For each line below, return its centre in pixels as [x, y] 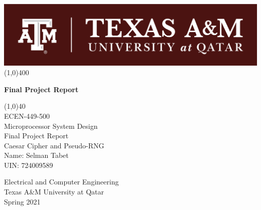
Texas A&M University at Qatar [54, 192]
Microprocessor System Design [51, 126]
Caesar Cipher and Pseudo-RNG [54, 145]
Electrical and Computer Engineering [61, 182]
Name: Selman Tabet [36, 155]
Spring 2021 [22, 201]
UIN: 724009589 [29, 165]
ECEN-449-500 [27, 116]
